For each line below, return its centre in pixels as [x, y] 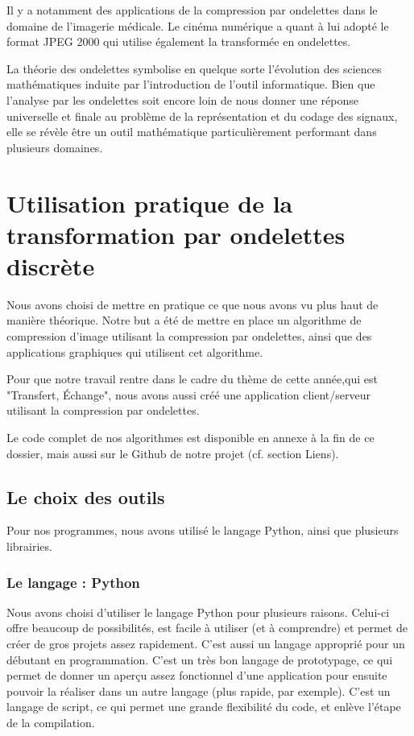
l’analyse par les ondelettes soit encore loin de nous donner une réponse [182, 99]
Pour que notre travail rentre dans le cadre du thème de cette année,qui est [192, 379]
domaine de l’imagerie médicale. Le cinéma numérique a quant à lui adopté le [198, 25]
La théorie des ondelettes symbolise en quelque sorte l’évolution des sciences [194, 68]
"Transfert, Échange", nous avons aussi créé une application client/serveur [188, 394]
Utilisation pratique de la [150, 203]
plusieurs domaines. [55, 147]
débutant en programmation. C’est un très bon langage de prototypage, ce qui [200, 659]
